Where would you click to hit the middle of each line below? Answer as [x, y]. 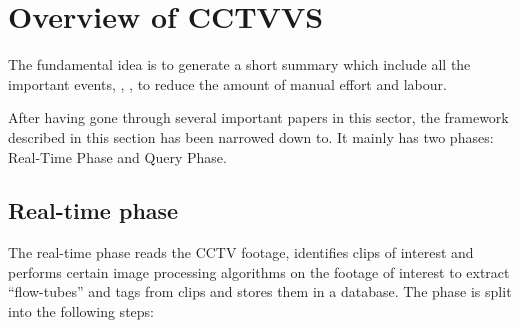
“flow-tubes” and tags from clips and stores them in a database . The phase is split [260, 291]
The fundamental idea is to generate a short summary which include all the [239, 64]
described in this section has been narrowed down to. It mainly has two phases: [251, 136]
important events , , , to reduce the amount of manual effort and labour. [227, 83]
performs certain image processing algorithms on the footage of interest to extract [259, 271]
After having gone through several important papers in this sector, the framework [258, 117]
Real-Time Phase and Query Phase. [117, 156]
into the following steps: [81, 311]
